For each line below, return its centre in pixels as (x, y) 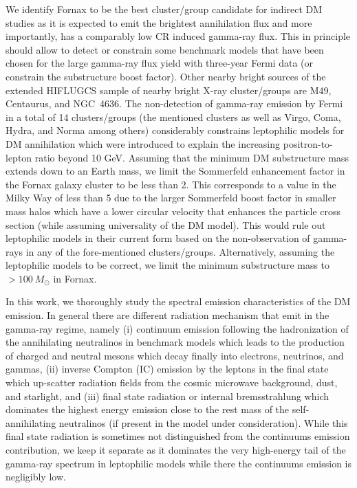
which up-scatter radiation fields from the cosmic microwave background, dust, (172, 382)
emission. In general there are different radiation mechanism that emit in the (167, 315)
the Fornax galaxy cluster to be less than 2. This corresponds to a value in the (171, 184)
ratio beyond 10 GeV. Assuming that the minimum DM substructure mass (192, 157)
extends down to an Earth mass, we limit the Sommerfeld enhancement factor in (175, 171)
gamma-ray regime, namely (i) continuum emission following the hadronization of (177, 328)
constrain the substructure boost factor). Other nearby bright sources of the (166, 76)
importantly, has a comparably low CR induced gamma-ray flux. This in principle (178, 36)
